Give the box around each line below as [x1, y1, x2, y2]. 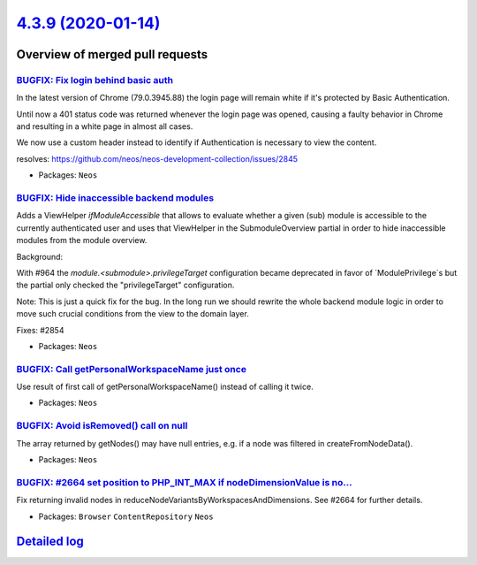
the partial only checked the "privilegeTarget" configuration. [16, 279, 235, 291]
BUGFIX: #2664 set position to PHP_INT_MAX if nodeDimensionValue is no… [16, 476, 352, 488]
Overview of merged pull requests [16, 47, 208, 62]
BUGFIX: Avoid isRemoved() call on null [16, 420, 188, 432]
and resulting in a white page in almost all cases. [16, 121, 193, 132]
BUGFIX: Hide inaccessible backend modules [16, 192, 215, 204]
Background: [16, 251, 64, 262]
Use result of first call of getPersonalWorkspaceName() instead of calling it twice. [16, 381, 314, 393]
